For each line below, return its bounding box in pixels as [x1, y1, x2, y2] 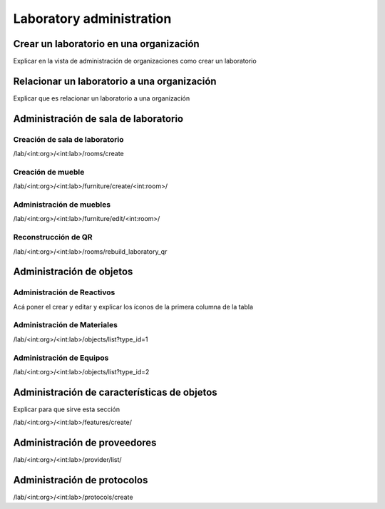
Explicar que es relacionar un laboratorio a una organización [13, 93, 190, 103]
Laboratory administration [13, 11, 172, 26]
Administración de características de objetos [13, 386, 217, 399]
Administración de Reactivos [13, 287, 115, 297]
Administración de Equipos [13, 353, 109, 363]
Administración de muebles [13, 200, 111, 210]
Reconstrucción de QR [13, 232, 93, 242]
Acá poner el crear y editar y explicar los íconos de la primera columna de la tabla [13, 302, 253, 311]
